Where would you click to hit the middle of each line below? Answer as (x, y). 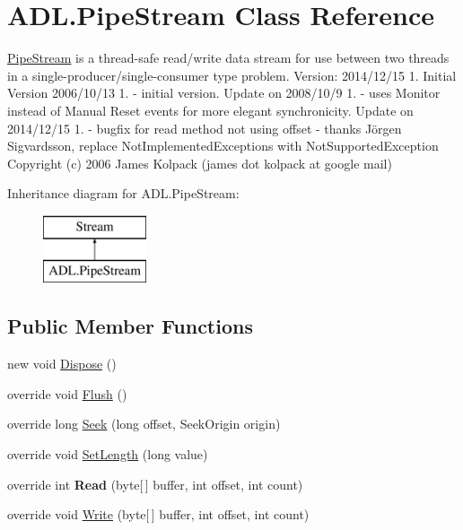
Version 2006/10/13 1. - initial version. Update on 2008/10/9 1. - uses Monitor (224, 93)
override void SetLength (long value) (108, 454)
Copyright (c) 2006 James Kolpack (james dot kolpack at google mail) (200, 163)
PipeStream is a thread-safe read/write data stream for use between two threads (228, 58)
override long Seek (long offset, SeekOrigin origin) (144, 424)
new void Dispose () (62, 364)
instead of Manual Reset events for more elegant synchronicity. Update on (210, 110)
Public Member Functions (130, 326)
